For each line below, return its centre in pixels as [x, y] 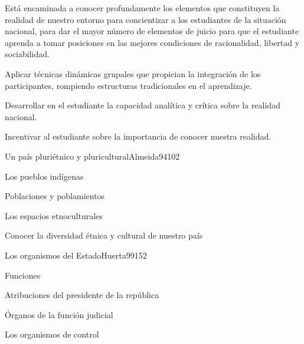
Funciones [23, 275]
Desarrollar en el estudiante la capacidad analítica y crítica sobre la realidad [143, 105]
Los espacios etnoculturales [54, 215]
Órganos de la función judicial [59, 314]
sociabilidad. [27, 54]
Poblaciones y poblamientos [55, 196]
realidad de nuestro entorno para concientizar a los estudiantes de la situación [146, 19]
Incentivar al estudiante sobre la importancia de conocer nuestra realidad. [138, 136]
